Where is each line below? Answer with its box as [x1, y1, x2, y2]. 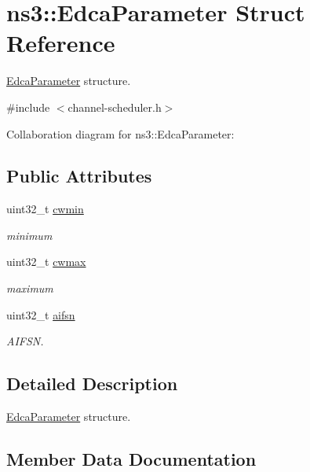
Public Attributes [6, 164, 152, 188]
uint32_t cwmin [6, 201, 84, 217]
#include [6, 98, 50, 115]
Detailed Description [6, 371, 178, 396]
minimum [6, 227, 53, 243]
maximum [6, 280, 53, 297]
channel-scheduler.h [67, 98, 162, 115]
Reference [6, 27, 115, 59]
